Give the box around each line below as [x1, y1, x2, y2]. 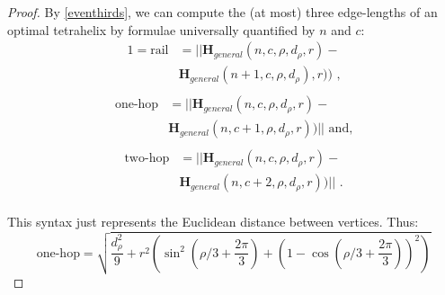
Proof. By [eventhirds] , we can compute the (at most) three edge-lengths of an [7, 3, 438, 21]
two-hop [124, 152, 170, 165]
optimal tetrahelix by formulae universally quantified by [7, 20, 316, 39]
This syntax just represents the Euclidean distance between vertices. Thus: [7, 212, 419, 231]
